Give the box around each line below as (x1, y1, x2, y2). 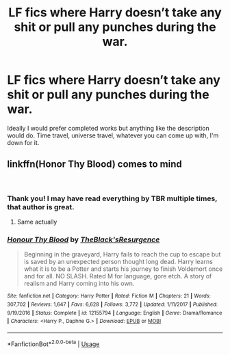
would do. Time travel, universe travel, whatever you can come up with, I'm (7, 131, 219, 140)
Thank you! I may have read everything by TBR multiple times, (7, 194, 218, 203)
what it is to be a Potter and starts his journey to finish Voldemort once (23, 265, 223, 273)
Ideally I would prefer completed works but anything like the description (7, 124, 210, 132)
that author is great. (7, 202, 75, 211)
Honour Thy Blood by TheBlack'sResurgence (7, 235, 160, 244)
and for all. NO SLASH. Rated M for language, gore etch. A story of (23, 272, 212, 280)
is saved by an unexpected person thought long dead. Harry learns (23, 258, 214, 266)
